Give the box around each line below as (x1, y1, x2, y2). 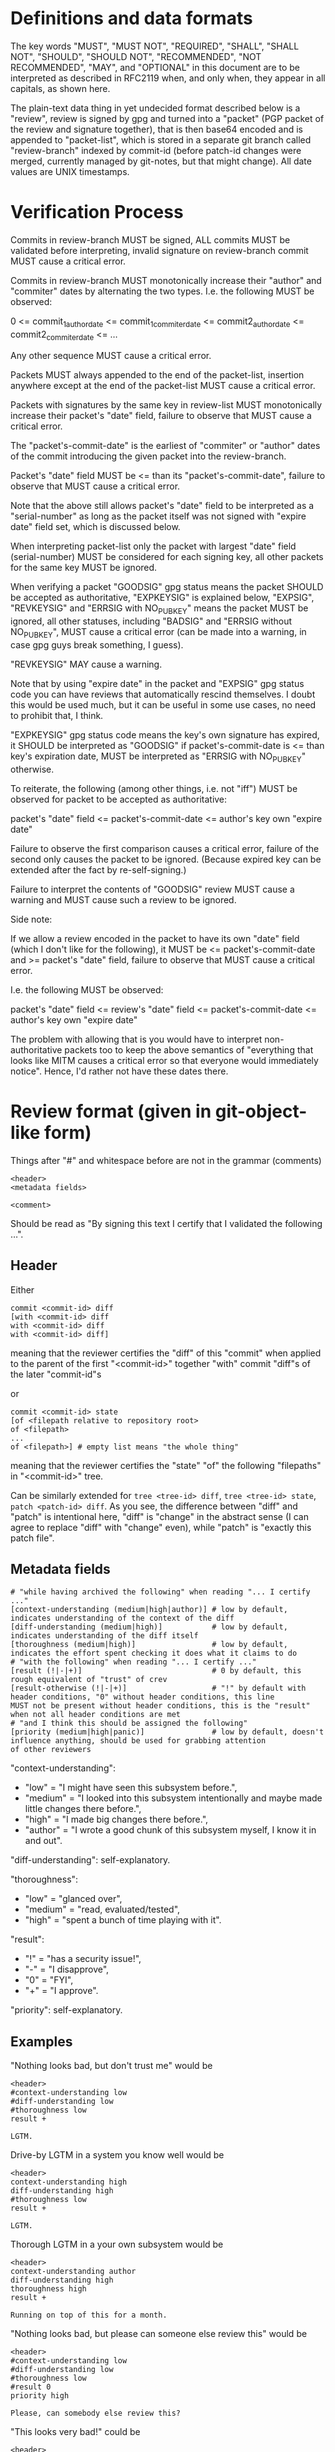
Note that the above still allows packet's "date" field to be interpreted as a (10, 500, 315, 512)
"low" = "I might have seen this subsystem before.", (24, 1782, 238, 1794)
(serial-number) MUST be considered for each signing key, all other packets (10, 551, 324, 563)
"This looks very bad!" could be (10, 2426, 141, 2438)
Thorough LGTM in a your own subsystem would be (10, 2238, 224, 2251)
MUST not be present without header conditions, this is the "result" (10, 1701, 311, 1711)
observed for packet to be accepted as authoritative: (10, 793, 228, 805)
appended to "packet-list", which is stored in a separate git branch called (10, 133, 312, 146)
